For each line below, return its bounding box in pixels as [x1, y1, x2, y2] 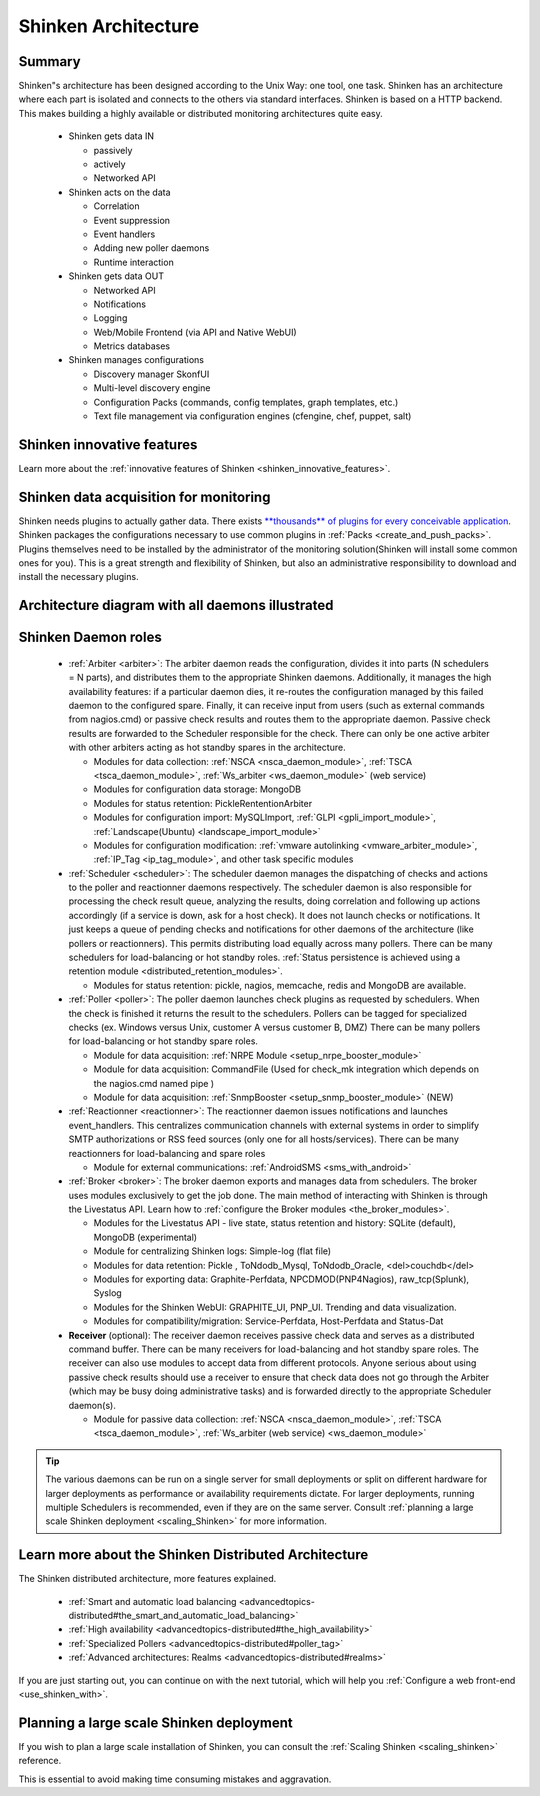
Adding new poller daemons [93, 242, 210, 254]
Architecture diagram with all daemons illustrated [18, 597, 334, 614]
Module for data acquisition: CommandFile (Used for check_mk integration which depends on [93, 1063, 480, 1075]
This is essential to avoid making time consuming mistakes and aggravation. [18, 1773, 332, 1785]
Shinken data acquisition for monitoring [18, 488, 271, 505]
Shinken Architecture [18, 15, 200, 37]
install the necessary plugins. [18, 571, 139, 583]
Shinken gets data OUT [68, 270, 165, 282]
